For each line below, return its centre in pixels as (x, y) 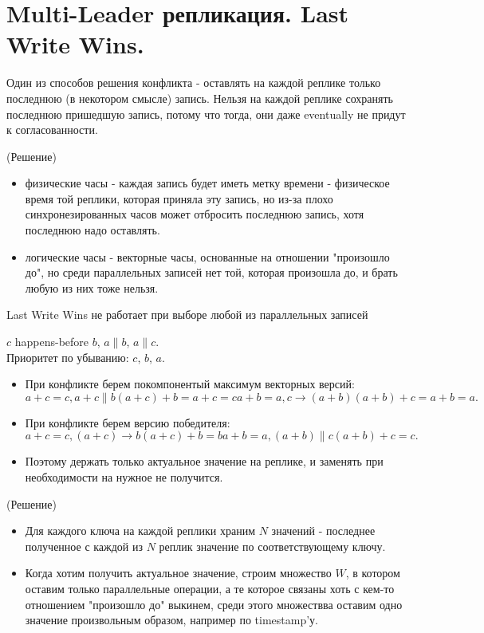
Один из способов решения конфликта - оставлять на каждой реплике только (194, 83)
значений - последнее (323, 531)
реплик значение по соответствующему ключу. (272, 546)
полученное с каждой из (84, 546)
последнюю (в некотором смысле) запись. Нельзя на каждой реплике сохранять (200, 98)
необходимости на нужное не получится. (124, 477)
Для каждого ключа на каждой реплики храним (140, 531)
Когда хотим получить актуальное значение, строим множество (178, 573)
